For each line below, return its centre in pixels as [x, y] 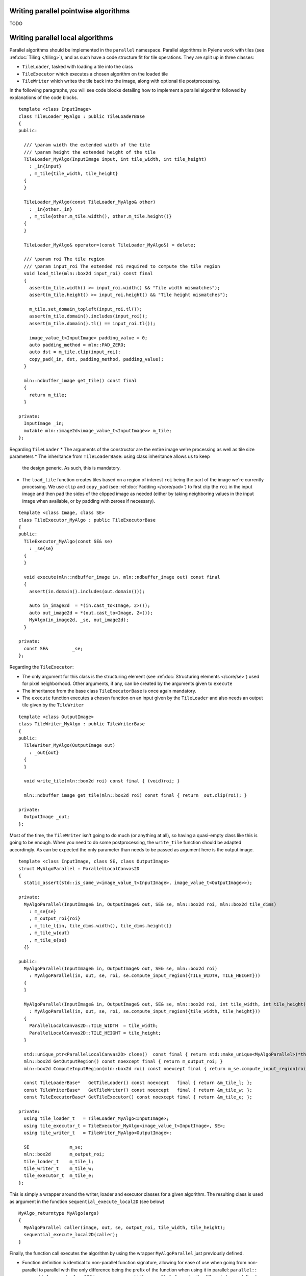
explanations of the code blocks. [44, 97]
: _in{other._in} [50, 209]
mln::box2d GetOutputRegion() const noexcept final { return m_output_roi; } [123, 1061]
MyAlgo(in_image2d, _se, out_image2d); [79, 620]
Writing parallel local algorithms [61, 38]
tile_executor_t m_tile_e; [59, 1176]
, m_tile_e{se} [48, 940]
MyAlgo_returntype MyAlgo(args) [59, 1213]
